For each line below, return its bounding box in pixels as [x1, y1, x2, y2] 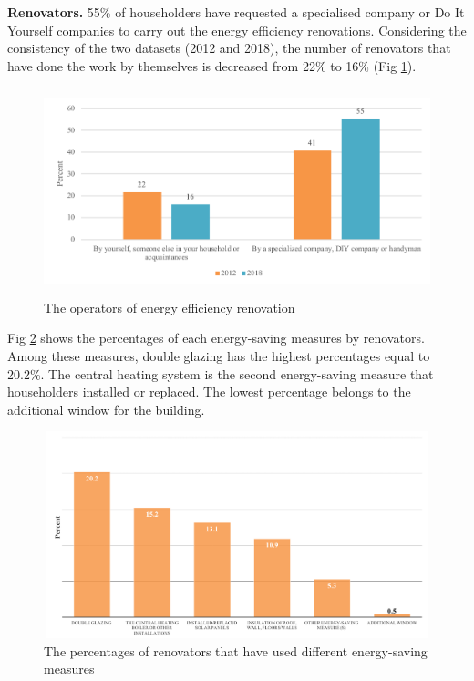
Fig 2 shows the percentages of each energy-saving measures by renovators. [7, 328, 425, 347]
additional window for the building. [7, 399, 205, 418]
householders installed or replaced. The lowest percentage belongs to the [7, 382, 411, 401]
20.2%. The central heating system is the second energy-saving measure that [7, 364, 434, 383]
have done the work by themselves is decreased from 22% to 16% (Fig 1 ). [7, 56, 417, 75]
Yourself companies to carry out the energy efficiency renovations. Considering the [7, 20, 467, 39]
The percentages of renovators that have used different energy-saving [44, 641, 428, 660]
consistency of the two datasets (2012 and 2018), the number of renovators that [7, 38, 451, 57]
